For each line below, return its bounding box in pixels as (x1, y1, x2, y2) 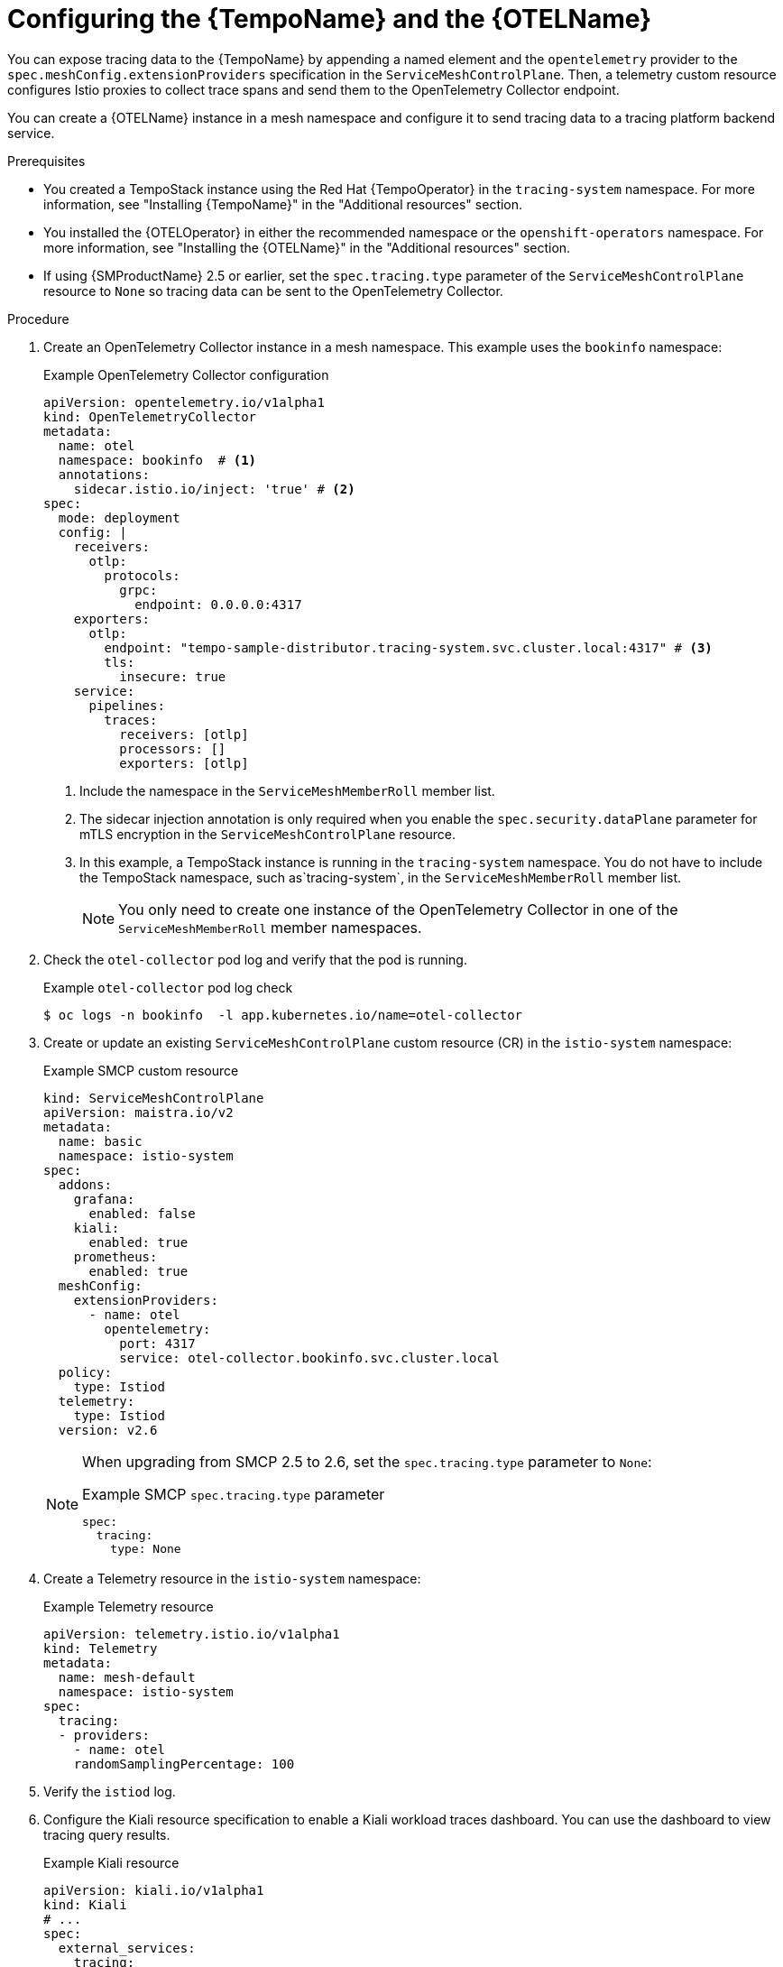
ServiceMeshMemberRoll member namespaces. (118, 918, 422, 937)
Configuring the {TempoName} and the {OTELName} (7, 4, 652, 34)
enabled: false (88, 1205, 196, 1221)
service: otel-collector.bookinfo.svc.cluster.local (119, 1350, 500, 1365)
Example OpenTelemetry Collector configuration (43, 366, 329, 383)
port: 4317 (119, 1335, 196, 1351)
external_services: (58, 1940, 196, 1955)
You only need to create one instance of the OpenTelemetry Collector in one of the (118, 900, 678, 919)
